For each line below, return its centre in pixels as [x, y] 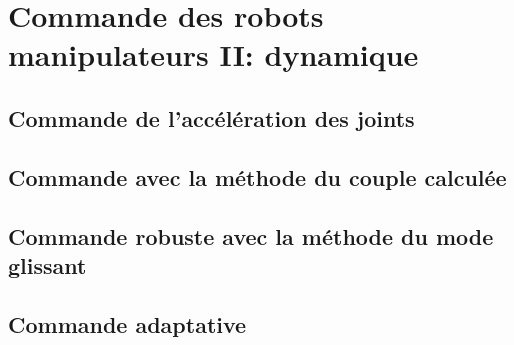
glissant [47, 264]
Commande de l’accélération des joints [211, 117]
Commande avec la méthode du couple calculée [257, 176]
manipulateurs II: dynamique [213, 54]
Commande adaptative [127, 323]
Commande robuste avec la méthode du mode [251, 235]
